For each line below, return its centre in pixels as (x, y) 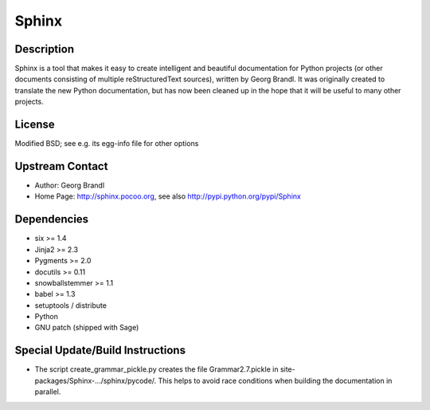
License (35, 125)
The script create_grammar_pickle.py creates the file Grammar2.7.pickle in (156, 369)
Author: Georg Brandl (70, 185)
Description (45, 49)
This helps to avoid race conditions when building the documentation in (275, 380)
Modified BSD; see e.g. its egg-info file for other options (107, 144)
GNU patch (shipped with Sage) (87, 328)
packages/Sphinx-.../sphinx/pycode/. (96, 380)
